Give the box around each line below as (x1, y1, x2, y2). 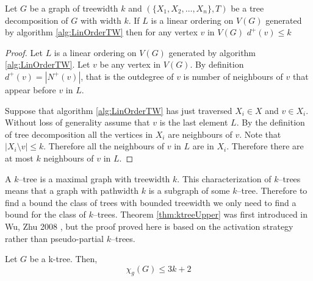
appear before (5, 83, 56, 96)
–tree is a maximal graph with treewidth (18, 172, 170, 185)
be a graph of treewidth (29, 2, 118, 14)
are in (192, 140, 214, 152)
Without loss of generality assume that (5, 116, 150, 129)
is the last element (159, 116, 228, 129)
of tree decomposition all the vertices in (5, 127, 153, 140)
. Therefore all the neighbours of (43, 140, 165, 152)
